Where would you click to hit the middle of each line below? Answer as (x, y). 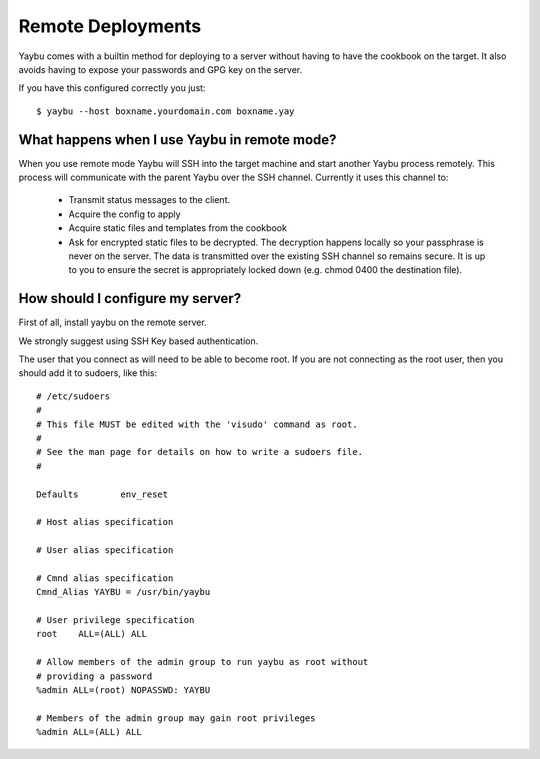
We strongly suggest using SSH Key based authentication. (138, 341)
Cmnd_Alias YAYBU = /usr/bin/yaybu (123, 592)
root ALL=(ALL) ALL (92, 634)
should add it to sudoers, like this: (88, 373)
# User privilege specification (115, 620)
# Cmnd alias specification (105, 578)
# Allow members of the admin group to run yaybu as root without (202, 662)
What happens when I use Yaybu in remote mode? (177, 139)
